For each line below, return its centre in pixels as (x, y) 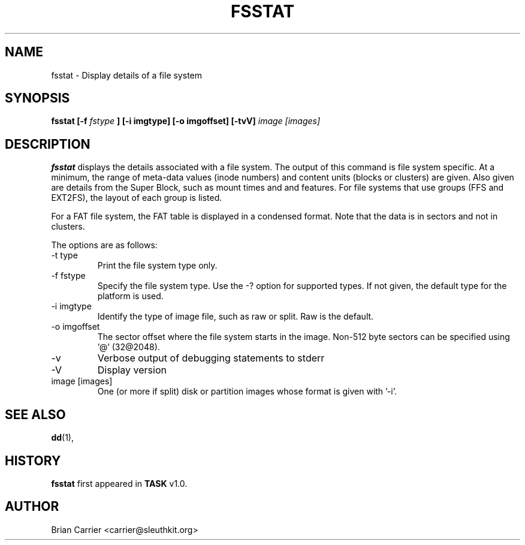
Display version (132, 370)
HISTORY (33, 460)
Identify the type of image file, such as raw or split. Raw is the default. (236, 317)
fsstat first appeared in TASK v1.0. (119, 483)
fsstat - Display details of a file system (126, 75)
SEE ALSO (35, 414)
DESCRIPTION (48, 144)
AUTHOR (32, 507)
